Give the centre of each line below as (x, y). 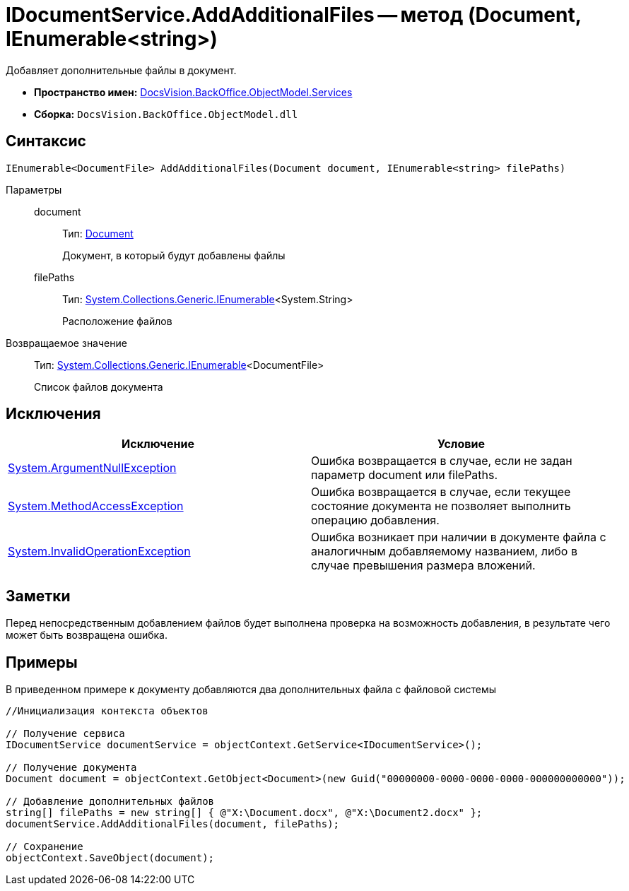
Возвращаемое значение (66, 343)
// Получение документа (71, 768)
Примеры (42, 662)
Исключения (53, 414)
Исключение (158, 444)
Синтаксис (46, 141)
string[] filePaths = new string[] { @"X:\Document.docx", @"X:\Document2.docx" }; (244, 813)
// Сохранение (45, 847)
